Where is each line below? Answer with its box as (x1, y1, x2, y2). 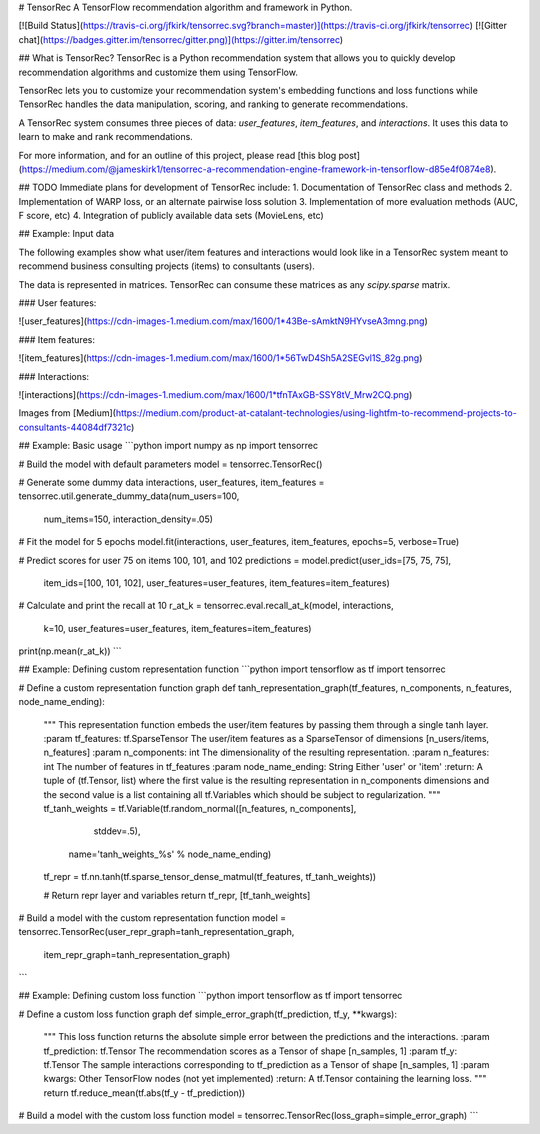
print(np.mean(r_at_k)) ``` (18, 645, 122, 657)
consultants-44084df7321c (18, 421, 132, 433)
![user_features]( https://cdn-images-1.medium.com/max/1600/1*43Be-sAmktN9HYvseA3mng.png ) (18, 315, 429, 327)
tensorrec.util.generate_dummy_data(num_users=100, (18, 490, 240, 502)
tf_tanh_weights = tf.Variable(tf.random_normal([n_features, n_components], (43, 802, 357, 814)
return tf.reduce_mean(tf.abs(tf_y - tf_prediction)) (43, 1086, 246, 1099)
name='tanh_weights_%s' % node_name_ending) (68, 848, 272, 860)
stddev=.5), (93, 825, 141, 837)
